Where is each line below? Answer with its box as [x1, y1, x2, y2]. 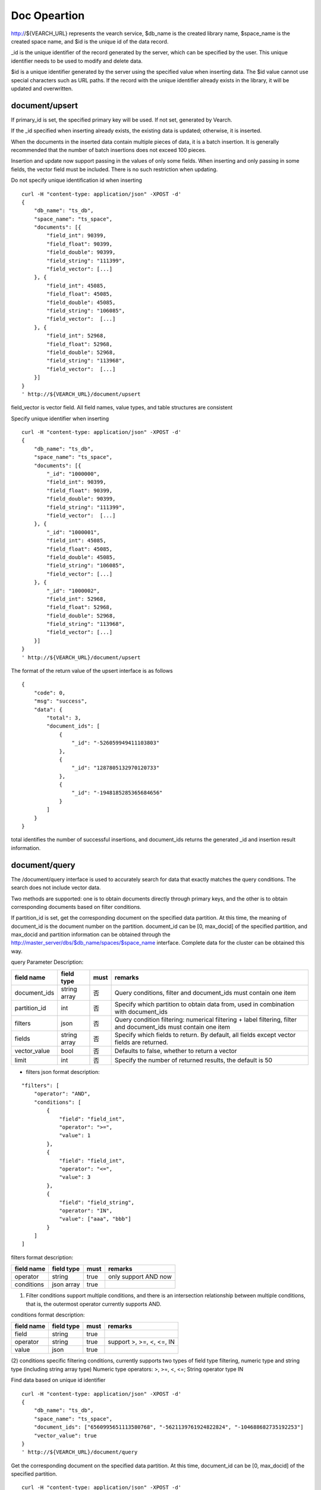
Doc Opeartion [11, 9, 85, 22]
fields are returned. [114, 1038, 169, 1046]
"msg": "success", [33, 698, 88, 704]
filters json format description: [26, 1068, 100, 1075]
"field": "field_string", [59, 1199, 135, 1206]
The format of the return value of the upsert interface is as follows [11, 668, 173, 675]
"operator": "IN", [59, 1207, 113, 1214]
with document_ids [114, 1007, 168, 1016]
